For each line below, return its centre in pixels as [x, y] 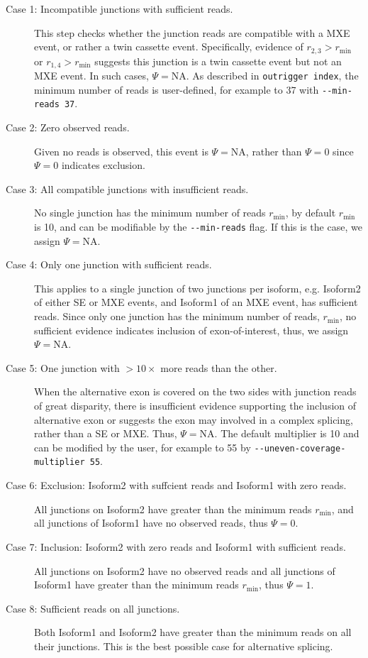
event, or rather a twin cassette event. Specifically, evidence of [169, 46]
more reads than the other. [219, 367]
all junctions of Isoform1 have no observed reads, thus [151, 523]
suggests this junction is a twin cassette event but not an [218, 61]
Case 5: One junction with [63, 367]
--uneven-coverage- [300, 448]
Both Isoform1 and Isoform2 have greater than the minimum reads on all [193, 632]
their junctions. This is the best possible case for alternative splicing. [184, 646]
